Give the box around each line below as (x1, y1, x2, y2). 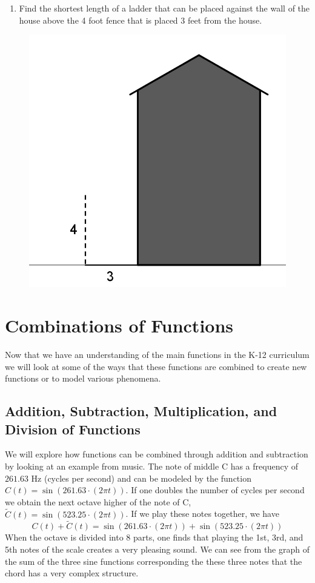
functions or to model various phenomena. (5, 372, 161, 385)
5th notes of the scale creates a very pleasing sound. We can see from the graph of (5, 543, 310, 555)
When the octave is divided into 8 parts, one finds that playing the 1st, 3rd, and (5, 531, 303, 544)
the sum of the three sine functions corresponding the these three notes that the (5, 554, 302, 567)
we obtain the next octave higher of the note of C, (5, 495, 191, 508)
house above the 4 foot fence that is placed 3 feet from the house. (19, 13, 262, 26)
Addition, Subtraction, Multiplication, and (5, 402, 277, 420)
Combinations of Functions (5, 313, 234, 338)
